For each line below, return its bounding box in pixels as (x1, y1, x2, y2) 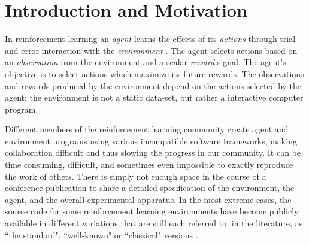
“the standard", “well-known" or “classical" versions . (5, 228, 198, 241)
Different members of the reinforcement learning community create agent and (5, 123, 289, 135)
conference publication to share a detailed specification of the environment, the (5, 182, 295, 194)
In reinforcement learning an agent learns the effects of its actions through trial (5, 32, 296, 45)
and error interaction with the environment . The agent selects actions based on (5, 44, 298, 56)
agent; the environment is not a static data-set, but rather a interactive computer (5, 91, 304, 104)
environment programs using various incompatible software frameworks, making (5, 134, 297, 147)
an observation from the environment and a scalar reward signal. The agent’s (5, 56, 286, 68)
